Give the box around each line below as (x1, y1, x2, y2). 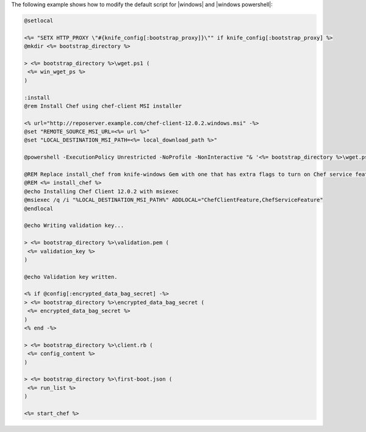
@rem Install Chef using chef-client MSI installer (24, 103, 182, 109)
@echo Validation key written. (24, 273, 118, 280)
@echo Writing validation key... (24, 222, 124, 229)
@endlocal (24, 205, 54, 212)
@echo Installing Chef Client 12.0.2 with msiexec (24, 188, 179, 195)
